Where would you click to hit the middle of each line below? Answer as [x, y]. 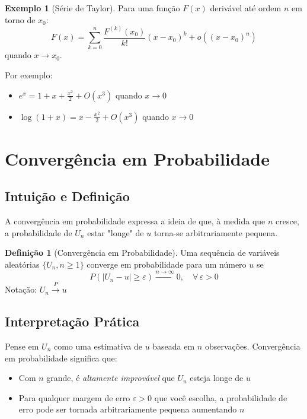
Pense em [22, 346]
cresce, [287, 221]
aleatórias [22, 264]
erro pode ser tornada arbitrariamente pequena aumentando [128, 409]
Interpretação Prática [72, 321]
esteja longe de [217, 378]
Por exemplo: [29, 75]
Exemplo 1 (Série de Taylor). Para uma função [92, 8]
